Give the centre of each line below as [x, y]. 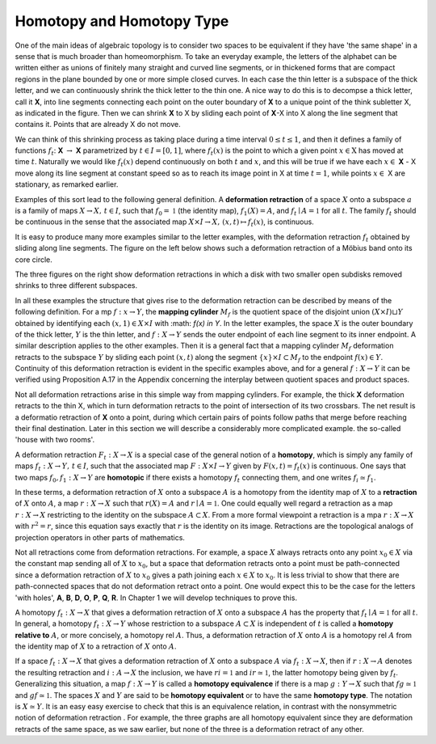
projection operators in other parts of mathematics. [100, 537]
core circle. [34, 260]
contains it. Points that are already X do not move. [98, 125]
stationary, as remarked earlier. [67, 184]
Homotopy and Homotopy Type [122, 21]
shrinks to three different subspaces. [76, 285]
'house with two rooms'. [55, 440]
